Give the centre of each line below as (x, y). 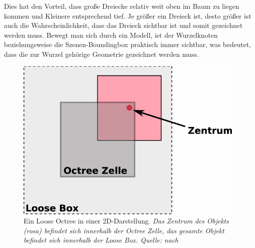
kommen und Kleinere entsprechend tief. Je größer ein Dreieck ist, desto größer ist (128, 15)
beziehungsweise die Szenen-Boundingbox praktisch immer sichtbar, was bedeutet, (127, 44)
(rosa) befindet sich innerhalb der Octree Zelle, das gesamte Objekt (124, 230)
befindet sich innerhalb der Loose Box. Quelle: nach (101, 240)
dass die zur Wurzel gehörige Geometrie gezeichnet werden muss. (101, 54)
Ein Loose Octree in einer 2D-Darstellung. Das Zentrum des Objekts (126, 221)
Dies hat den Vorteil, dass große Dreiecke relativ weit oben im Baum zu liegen (122, 6)
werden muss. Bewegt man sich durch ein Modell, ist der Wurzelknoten (111, 35)
